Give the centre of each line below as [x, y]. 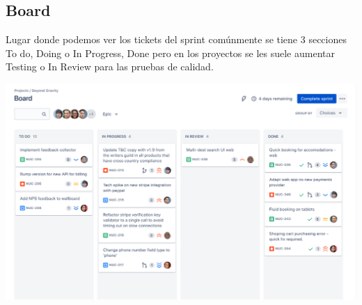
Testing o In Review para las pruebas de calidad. [110, 67]
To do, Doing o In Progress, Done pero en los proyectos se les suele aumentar [170, 53]
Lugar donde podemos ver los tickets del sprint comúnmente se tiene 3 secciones [176, 39]
